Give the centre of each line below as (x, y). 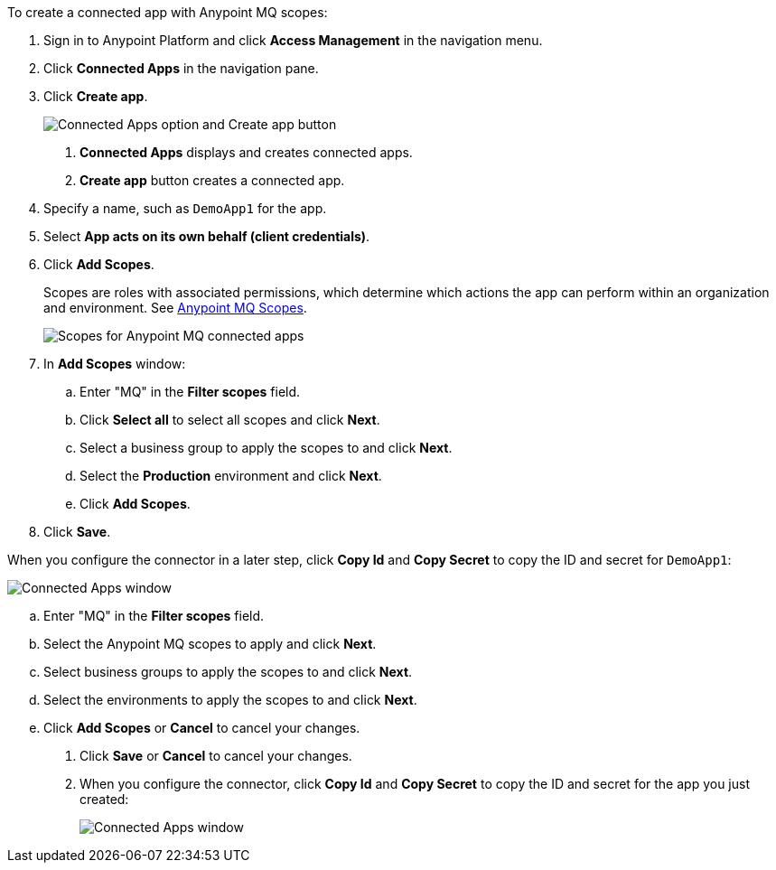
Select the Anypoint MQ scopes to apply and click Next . (210, 644)
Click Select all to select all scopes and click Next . (230, 420)
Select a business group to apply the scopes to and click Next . (266, 448)
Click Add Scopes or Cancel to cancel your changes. (202, 728)
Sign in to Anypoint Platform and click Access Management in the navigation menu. (293, 40)
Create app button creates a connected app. (212, 180)
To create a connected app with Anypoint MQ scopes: (168, 12)
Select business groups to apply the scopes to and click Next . (228, 672)
